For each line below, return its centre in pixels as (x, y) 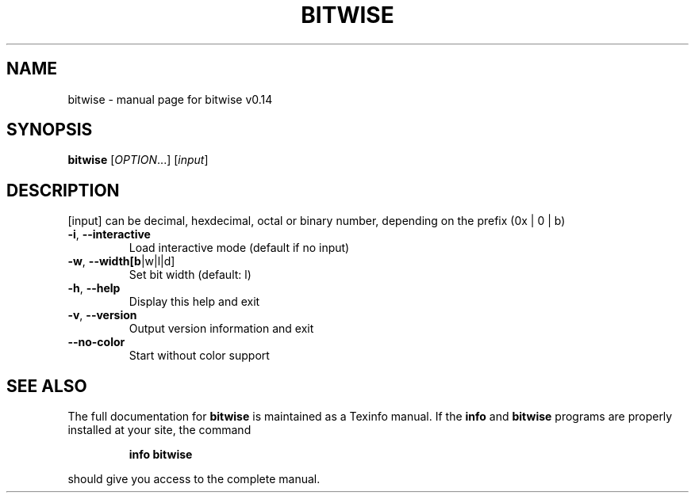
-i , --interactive (109, 234)
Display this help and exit (194, 302)
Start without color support (199, 356)
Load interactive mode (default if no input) (239, 248)
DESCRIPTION (63, 190)
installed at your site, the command (159, 430)
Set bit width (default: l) (190, 275)
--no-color (96, 342)
